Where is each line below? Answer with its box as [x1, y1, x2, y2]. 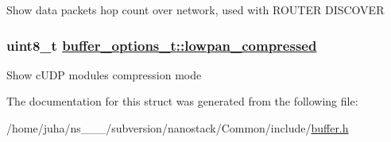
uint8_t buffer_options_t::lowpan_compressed [6, 35, 317, 55]
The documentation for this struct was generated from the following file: [6, 93, 358, 109]
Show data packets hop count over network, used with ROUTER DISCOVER [6, 2, 385, 17]
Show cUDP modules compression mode [6, 66, 202, 83]
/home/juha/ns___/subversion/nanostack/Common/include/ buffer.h [6, 120, 349, 136]
